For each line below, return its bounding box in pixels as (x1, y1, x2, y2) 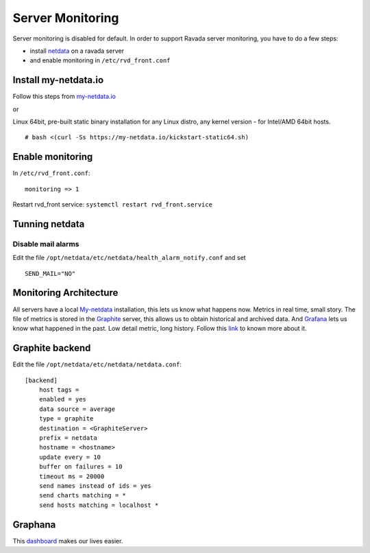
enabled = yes (38, 395, 87, 403)
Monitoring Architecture (12, 287, 119, 298)
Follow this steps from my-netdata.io (12, 93, 116, 101)
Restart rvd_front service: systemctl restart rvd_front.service (12, 200, 212, 209)
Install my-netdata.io (12, 74, 104, 86)
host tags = (38, 386, 79, 394)
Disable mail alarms (12, 239, 79, 248)
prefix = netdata (38, 434, 97, 442)
